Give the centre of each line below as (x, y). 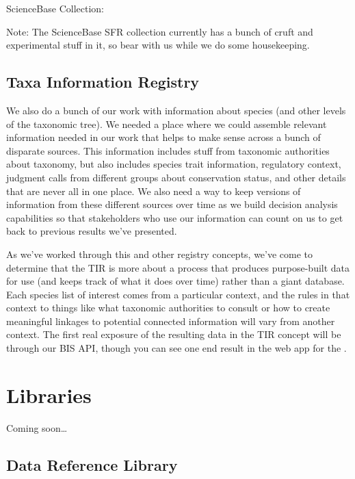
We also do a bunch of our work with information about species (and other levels (176, 110)
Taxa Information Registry (103, 82)
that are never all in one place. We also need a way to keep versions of (154, 191)
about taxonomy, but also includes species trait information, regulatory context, (174, 164)
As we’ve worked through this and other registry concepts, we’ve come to (160, 254)
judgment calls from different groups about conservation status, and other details (176, 177)
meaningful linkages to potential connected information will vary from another (171, 321)
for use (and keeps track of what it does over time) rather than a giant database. (175, 281)
